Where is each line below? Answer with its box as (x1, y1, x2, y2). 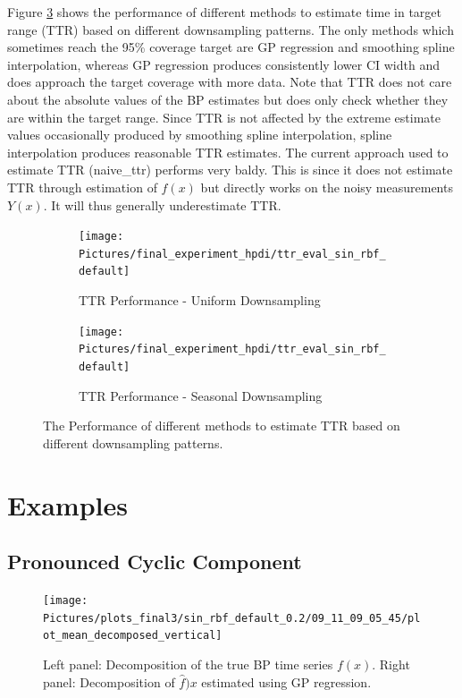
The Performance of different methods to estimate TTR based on (43, 416, 400, 435)
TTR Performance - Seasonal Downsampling (79, 386, 323, 404)
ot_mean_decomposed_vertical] (43, 629, 223, 643)
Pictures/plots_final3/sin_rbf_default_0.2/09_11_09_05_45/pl (43, 611, 421, 625)
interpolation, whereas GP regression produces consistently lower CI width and (7, 55, 440, 73)
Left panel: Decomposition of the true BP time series (43, 654, 333, 673)
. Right (372, 654, 410, 673)
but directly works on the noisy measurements (200, 177, 453, 196)
